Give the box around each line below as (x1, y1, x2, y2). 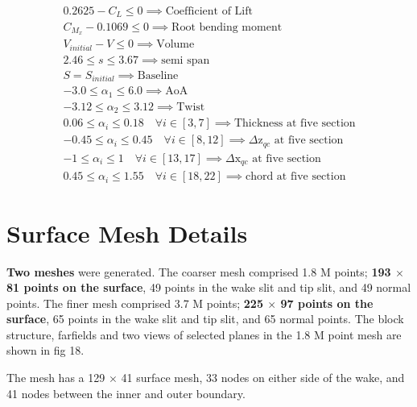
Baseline (137, 69, 179, 81)
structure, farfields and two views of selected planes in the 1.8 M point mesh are (6, 326, 402, 343)
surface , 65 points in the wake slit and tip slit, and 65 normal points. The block (6, 310, 404, 327)
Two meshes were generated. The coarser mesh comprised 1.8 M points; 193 (6, 263, 391, 280)
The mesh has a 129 (6, 369, 105, 386)
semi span (161, 54, 210, 66)
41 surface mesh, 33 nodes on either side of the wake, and (121, 369, 405, 386)
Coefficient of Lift (165, 6, 253, 18)
